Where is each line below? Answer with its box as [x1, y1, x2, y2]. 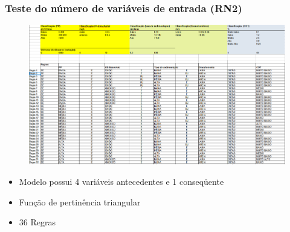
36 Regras [19, 216, 56, 228]
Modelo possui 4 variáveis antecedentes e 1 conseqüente [19, 175, 224, 188]
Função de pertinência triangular [19, 195, 141, 208]
